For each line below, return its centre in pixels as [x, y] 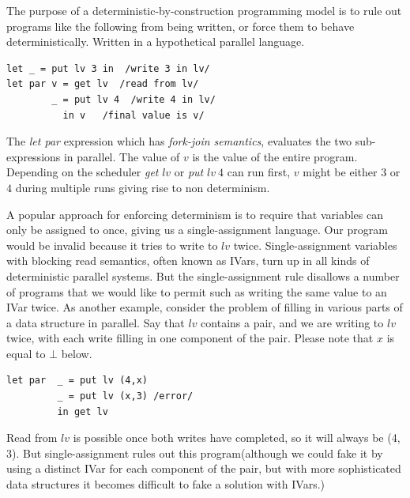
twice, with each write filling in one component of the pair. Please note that [190, 338]
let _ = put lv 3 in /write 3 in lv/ [108, 68]
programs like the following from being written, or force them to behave [181, 26]
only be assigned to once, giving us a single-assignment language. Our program [197, 230]
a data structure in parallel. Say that [96, 322]
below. [77, 353]
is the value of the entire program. [275, 156]
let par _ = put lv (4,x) [77, 381]
